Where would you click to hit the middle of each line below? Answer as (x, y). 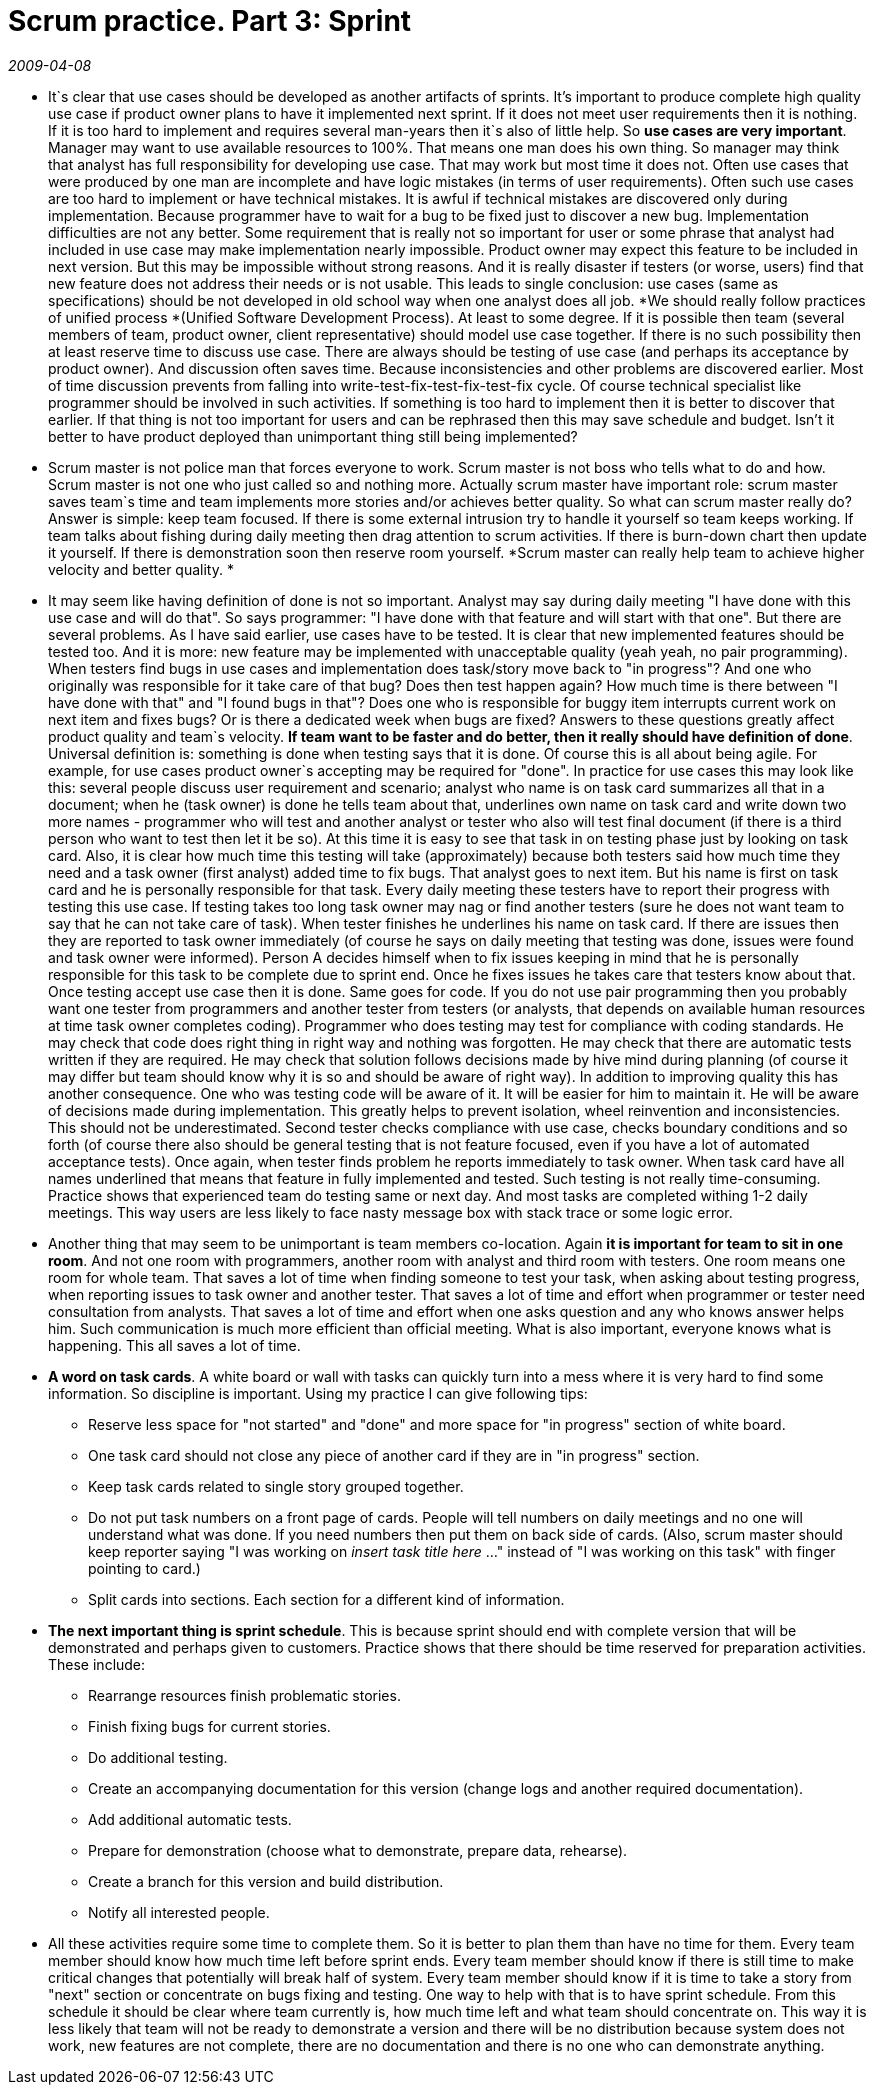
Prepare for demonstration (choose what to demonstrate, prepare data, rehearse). (358, 1850)
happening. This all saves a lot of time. (174, 1345)
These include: (97, 1664)
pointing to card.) (144, 1568)
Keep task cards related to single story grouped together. (276, 1486)
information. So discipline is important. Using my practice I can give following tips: (318, 1393)
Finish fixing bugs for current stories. (209, 1726)
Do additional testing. (158, 1757)
